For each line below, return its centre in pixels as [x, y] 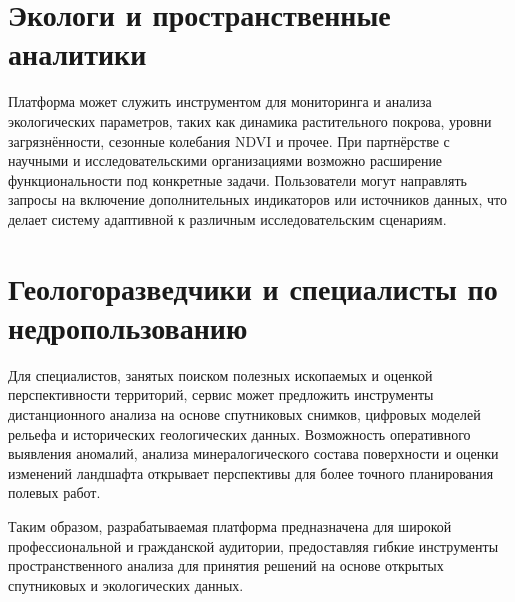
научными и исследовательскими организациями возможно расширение [225, 160]
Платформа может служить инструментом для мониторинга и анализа [220, 101]
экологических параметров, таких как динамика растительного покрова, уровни [250, 120]
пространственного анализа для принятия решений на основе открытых [226, 565]
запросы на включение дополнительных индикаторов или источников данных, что [257, 199]
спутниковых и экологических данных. [126, 584]
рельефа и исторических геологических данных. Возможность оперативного [239, 433]
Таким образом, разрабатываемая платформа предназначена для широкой [230, 525]
